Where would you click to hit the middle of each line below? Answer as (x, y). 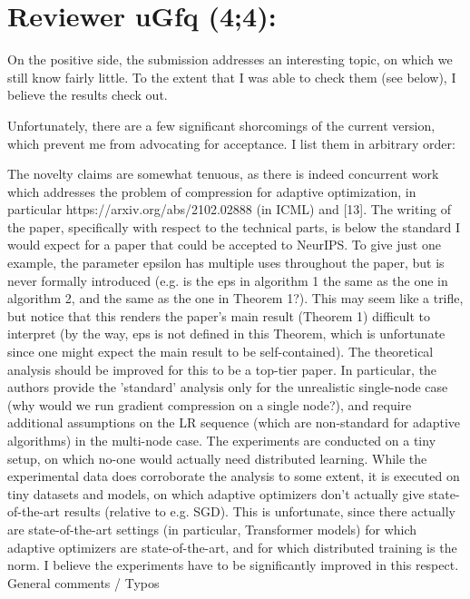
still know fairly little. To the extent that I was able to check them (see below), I (232, 77)
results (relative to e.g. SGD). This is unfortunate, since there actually (259, 511)
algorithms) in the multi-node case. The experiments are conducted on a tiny (222, 440)
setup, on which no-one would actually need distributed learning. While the (217, 458)
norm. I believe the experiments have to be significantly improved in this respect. (233, 565)
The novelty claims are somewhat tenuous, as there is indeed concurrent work (223, 174)
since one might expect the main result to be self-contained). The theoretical (220, 352)
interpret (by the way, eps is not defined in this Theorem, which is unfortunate (226, 334)
